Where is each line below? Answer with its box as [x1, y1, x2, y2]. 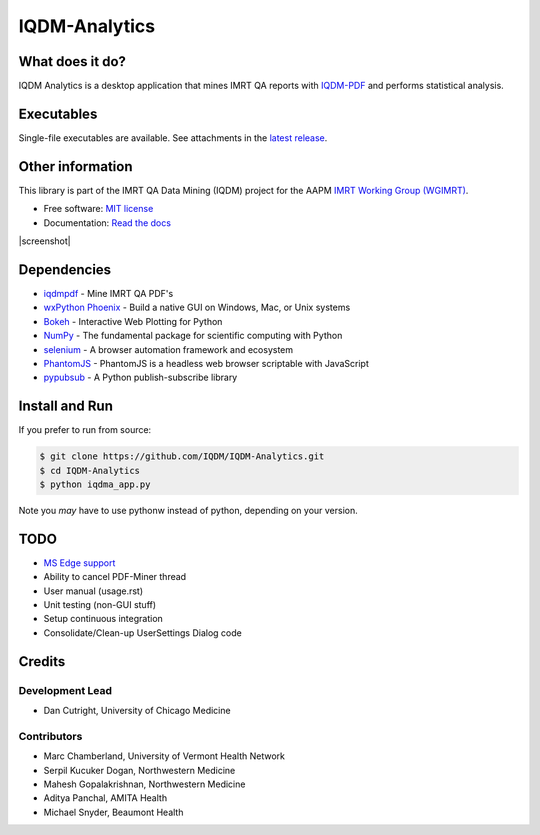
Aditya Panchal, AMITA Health [43, 792, 168, 804]
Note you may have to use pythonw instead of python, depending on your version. [18, 504, 359, 516]
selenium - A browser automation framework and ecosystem [43, 343, 294, 355]
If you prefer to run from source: [18, 424, 152, 436]
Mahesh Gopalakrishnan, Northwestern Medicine [43, 778, 246, 790]
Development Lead [18, 683, 112, 697]
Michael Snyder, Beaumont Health [43, 806, 184, 818]
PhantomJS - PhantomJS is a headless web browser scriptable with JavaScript [43, 357, 369, 369]
